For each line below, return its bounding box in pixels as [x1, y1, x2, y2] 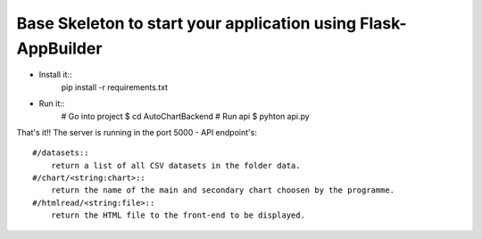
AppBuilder [16, 38, 103, 58]
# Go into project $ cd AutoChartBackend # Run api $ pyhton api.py [61, 111, 310, 121]
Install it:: [38, 70, 72, 80]
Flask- [360, 13, 407, 33]
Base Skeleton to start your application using [16, 13, 357, 33]
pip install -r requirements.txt [61, 81, 169, 93]
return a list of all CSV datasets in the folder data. [50, 161, 301, 170]
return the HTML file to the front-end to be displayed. [50, 210, 305, 220]
